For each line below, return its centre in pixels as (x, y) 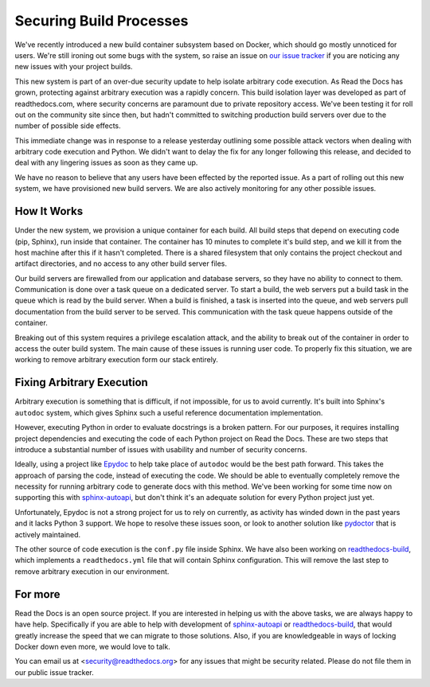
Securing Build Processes (102, 21)
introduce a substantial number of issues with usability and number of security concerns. (161, 449)
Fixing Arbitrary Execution (82, 383)
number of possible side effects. (68, 126)
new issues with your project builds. (74, 67)
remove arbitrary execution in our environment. (92, 571)
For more (37, 594)
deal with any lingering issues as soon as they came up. (106, 162)
